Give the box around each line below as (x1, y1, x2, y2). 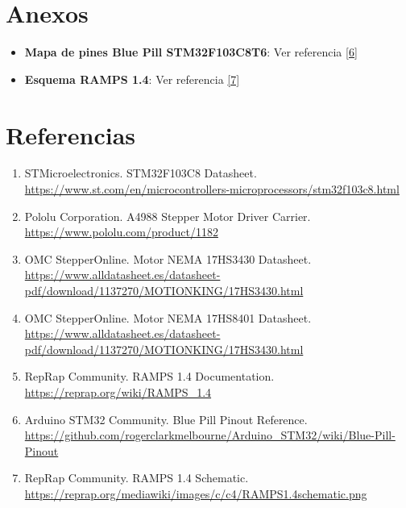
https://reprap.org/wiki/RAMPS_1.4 (24, 383, 212, 400)
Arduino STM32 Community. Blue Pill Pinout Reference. (24, 410, 308, 427)
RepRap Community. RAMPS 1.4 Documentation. (24, 368, 275, 385)
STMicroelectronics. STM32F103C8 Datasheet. (24, 164, 257, 181)
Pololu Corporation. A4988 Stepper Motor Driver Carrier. (24, 207, 311, 224)
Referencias (6, 118, 136, 151)
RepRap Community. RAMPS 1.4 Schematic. (24, 469, 249, 486)
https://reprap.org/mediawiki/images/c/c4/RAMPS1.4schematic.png (24, 485, 367, 502)
